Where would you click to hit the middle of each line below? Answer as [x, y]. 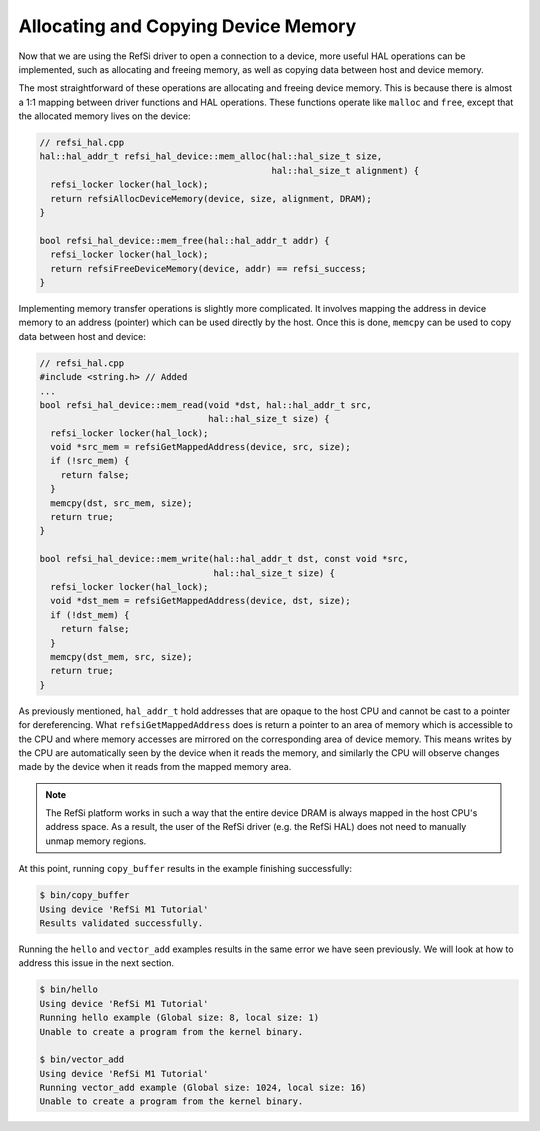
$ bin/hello [69, 989]
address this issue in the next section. [96, 963]
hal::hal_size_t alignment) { [345, 170]
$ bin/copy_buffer [84, 895]
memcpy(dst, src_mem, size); [122, 503]
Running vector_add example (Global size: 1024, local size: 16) [203, 1088]
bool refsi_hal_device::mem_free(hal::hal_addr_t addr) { [184, 240]
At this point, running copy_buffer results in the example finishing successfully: [185, 869]
